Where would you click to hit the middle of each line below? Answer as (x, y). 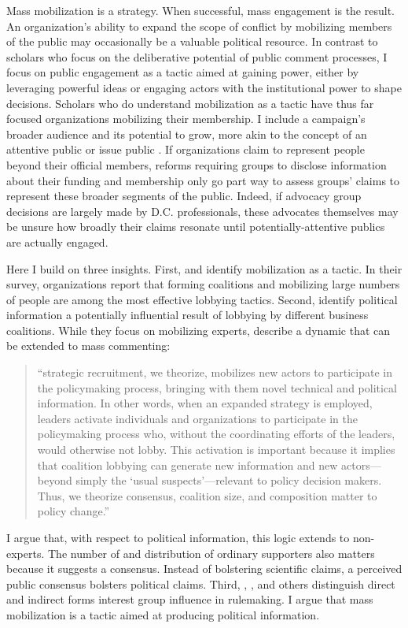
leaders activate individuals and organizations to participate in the (197, 418)
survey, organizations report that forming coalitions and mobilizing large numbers (203, 284)
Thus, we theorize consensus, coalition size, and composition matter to (207, 495)
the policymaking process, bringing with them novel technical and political (217, 387)
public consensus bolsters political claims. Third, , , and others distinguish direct (201, 583)
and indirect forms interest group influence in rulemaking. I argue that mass (190, 599)
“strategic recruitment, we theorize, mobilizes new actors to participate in (215, 372)
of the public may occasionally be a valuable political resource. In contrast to (192, 41)
